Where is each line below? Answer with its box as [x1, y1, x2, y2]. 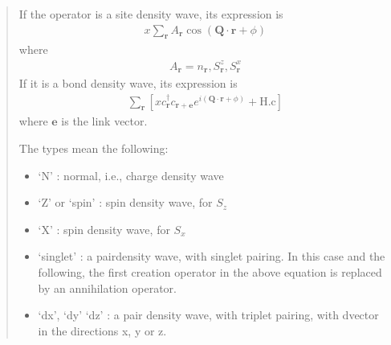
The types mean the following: [18, 140, 169, 157]
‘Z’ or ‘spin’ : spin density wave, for [38, 194, 213, 211]
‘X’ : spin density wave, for [38, 220, 170, 237]
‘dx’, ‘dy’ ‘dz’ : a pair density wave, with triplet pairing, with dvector [38, 306, 379, 323]
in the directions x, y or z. [38, 322, 167, 339]
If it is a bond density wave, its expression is [18, 75, 238, 91]
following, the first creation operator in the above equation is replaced [38, 263, 382, 280]
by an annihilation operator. [38, 279, 177, 296]
